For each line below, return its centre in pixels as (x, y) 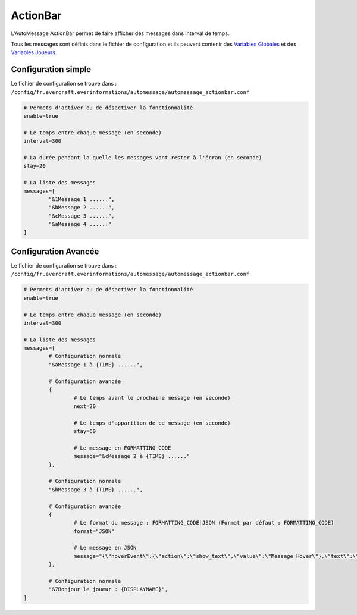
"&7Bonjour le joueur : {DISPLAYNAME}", (108, 589)
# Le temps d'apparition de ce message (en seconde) (152, 423)
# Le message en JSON (105, 548)
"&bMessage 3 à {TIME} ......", (95, 490)
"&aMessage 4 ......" (80, 224)
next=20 (85, 406)
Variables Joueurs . (34, 52)
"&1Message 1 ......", (82, 199)
